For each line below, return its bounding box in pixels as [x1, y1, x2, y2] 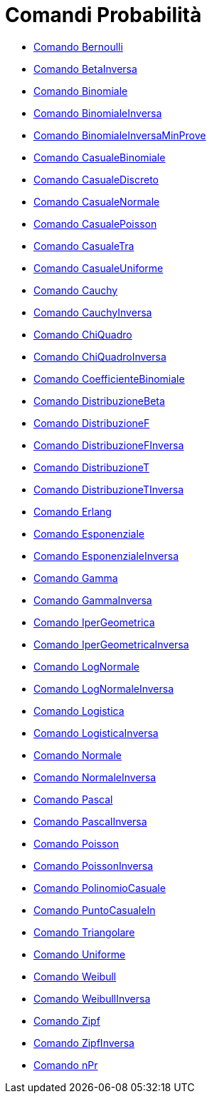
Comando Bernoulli [33, 40, 123, 53]
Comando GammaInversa [33, 593, 152, 606]
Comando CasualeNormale [33, 195, 160, 208]
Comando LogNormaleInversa [33, 682, 174, 695]
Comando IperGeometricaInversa [33, 638, 189, 651]
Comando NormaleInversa [33, 771, 157, 783]
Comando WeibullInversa [33, 992, 151, 1005]
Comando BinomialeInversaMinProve [33, 129, 206, 141]
